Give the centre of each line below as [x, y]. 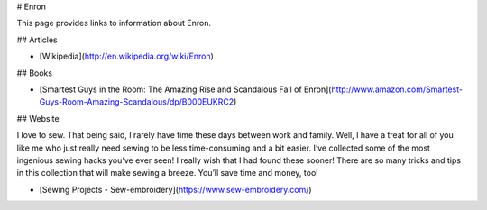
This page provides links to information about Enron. [114, 23]
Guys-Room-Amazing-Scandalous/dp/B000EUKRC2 [137, 102]
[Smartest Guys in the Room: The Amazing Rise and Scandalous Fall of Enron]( [185, 89]
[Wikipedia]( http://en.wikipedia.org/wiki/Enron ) [126, 56]
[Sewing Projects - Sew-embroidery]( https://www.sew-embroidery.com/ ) [175, 189]
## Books [35, 73]
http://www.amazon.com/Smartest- [397, 89]
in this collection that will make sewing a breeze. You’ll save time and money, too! [168, 173]
